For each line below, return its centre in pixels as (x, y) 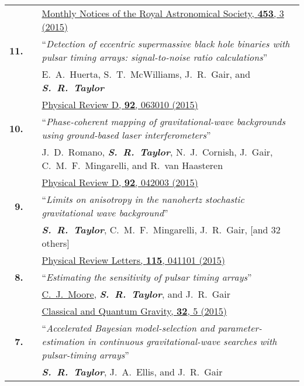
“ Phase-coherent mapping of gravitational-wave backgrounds (164, 121)
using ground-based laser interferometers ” (126, 135)
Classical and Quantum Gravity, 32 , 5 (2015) (134, 311)
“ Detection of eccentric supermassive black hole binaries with (166, 44)
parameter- (240, 328)
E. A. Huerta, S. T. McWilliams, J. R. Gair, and (146, 74)
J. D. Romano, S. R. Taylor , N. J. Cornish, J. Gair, (157, 152)
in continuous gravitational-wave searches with (182, 341)
